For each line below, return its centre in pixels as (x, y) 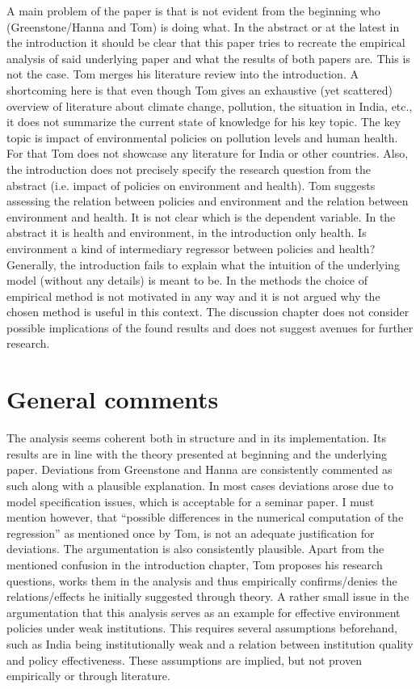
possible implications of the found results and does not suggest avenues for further (210, 327)
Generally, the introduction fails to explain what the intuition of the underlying (203, 264)
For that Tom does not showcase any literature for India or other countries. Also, (208, 153)
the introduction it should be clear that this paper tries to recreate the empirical (206, 42)
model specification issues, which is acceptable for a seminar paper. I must (191, 501)
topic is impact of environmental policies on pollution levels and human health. (202, 137)
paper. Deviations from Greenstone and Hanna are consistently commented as (199, 469)
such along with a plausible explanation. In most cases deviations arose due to (200, 485)
